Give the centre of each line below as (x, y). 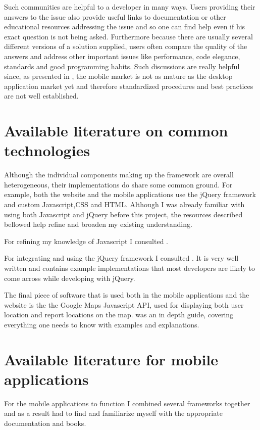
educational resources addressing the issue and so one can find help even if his (125, 27)
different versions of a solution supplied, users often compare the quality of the (126, 46)
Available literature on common (116, 131)
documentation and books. (45, 423)
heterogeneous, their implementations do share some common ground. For (118, 184)
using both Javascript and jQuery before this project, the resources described (123, 214)
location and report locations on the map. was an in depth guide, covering (119, 315)
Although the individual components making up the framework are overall (119, 175)
